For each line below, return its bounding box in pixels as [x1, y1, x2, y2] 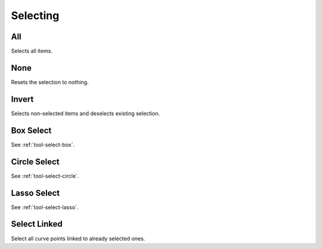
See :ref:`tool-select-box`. [11, 141, 75, 148]
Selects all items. [11, 48, 53, 55]
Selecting [11, 9, 60, 22]
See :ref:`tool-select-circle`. [11, 172, 79, 179]
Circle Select [11, 157, 60, 167]
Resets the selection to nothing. [11, 78, 89, 86]
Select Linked [11, 219, 63, 229]
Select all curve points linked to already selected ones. [11, 235, 145, 242]
